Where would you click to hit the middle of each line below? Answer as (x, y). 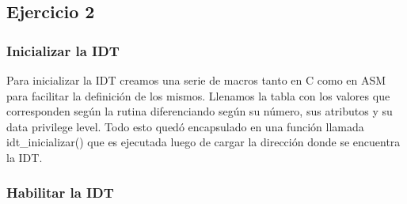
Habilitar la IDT (60, 193)
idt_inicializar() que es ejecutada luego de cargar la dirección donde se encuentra (203, 142)
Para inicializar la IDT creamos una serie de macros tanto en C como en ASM (196, 80)
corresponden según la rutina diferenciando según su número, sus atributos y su (200, 111)
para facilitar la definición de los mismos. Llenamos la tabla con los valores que (198, 95)
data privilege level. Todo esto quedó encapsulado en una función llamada (185, 126)
